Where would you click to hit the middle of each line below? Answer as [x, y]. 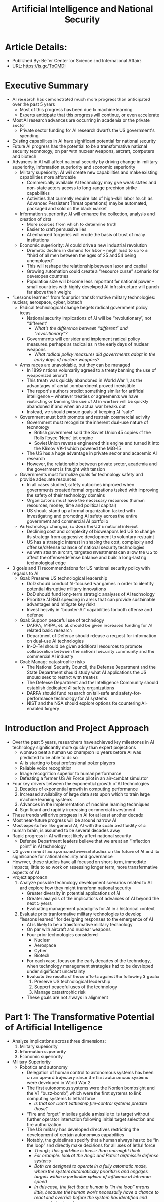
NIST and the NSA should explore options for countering [84, 703]
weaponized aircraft [47, 375]
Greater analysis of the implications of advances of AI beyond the [93, 898]
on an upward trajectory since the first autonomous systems [87, 1077]
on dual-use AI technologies [55, 641]
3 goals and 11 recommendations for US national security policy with [81, 568]
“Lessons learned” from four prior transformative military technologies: [84, 297]
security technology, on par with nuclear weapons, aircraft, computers [83, 151]
